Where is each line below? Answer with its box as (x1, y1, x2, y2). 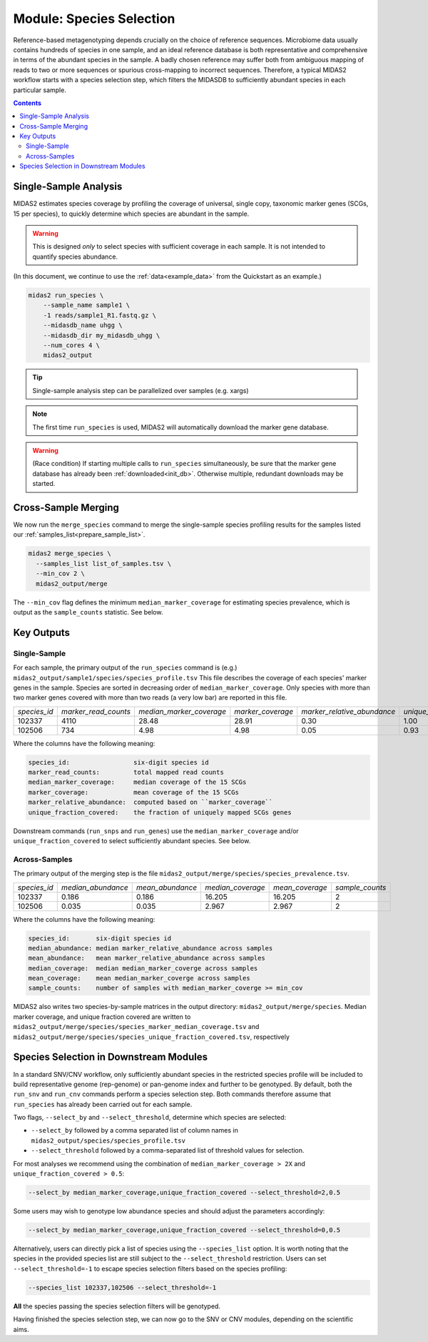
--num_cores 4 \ (43, 342, 100, 349)
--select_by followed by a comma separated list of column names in (31, 1126, 238, 1135)
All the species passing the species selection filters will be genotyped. (13, 1301, 221, 1311)
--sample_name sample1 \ (43, 301, 131, 309)
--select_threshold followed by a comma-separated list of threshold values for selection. (31, 1146, 305, 1155)
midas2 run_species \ (28, 292, 104, 299)
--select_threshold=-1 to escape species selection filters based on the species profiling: (13, 1264, 287, 1273)
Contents (13, 99, 42, 107)
